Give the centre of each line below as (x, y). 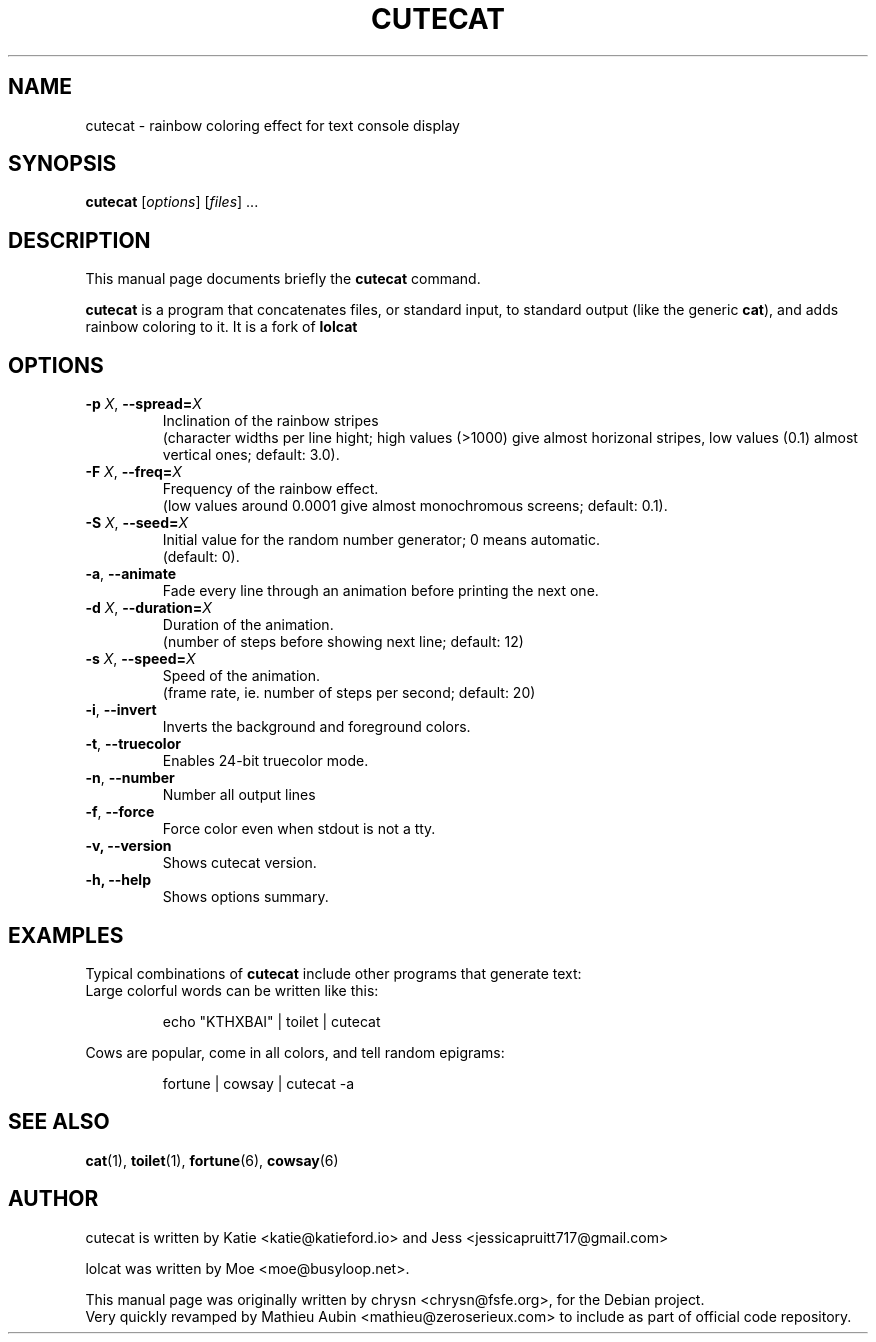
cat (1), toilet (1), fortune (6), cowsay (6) (212, 1160)
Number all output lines (239, 795)
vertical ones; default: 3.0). (251, 455)
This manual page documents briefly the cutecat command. (283, 279)
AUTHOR (53, 1199)
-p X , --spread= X (143, 404)
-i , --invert (121, 710)
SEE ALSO (59, 1122)
